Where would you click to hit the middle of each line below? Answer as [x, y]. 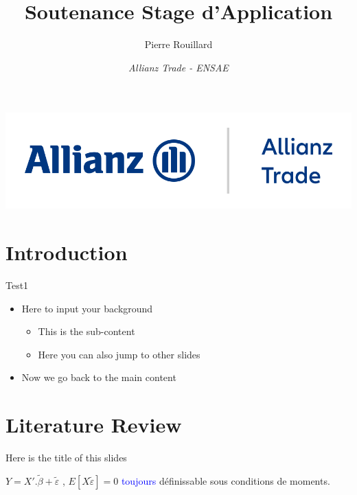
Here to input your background [87, 308]
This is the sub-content [87, 331]
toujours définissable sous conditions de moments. [226, 480]
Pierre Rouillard [178, 44]
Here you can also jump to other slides [119, 354]
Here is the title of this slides [66, 458]
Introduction [67, 252]
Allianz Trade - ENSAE [178, 67]
